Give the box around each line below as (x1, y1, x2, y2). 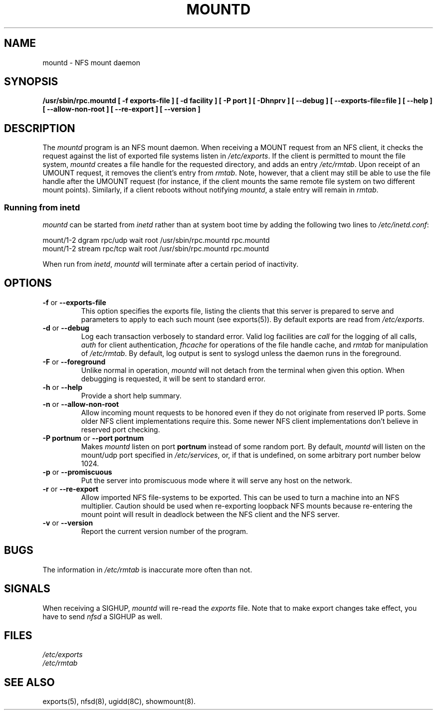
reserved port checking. (81, 425, 160, 434)
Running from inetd (4, 202, 80, 212)
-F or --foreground (42, 357, 106, 366)
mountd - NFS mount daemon (42, 58, 140, 67)
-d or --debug (42, 323, 89, 332)
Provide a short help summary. (81, 391, 182, 400)
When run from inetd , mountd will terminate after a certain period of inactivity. (42, 260, 299, 269)
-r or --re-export (42, 484, 99, 493)
